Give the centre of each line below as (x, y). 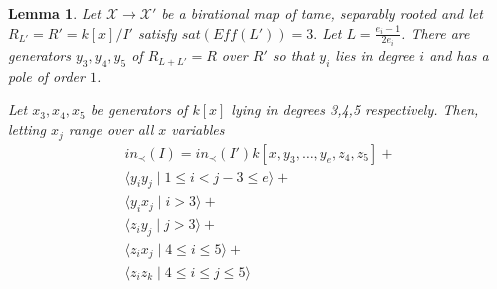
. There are (435, 32)
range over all (111, 129)
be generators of (139, 109)
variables (198, 129)
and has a (459, 55)
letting (27, 129)
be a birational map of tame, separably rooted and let (322, 13)
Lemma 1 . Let (54, 13)
